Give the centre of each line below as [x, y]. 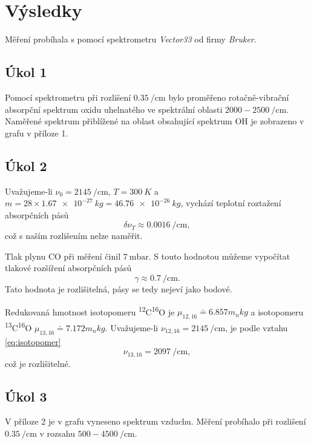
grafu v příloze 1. [37, 133]
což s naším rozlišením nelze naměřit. [74, 236]
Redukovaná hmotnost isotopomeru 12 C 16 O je [90, 311]
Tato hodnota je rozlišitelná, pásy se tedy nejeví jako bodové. [119, 289]
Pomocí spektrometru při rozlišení [68, 97]
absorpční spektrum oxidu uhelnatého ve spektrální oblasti [114, 109]
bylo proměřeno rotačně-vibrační [229, 97]
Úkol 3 [26, 396]
